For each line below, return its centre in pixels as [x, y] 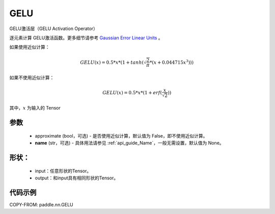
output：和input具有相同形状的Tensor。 [77, 178]
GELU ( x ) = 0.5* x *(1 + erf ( [132, 92]
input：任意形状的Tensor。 [63, 171]
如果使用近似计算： [30, 47]
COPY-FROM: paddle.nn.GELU [41, 204]
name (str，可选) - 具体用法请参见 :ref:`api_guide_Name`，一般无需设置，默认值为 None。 [129, 143]
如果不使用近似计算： [32, 77]
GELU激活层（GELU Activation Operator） [53, 29]
